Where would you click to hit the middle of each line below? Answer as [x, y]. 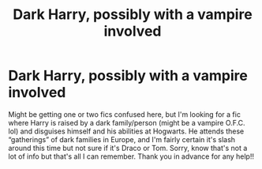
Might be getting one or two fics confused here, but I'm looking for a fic [124, 114]
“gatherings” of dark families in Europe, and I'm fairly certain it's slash [122, 139]
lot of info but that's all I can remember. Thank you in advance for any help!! [131, 156]
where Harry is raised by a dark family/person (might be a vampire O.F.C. [127, 122]
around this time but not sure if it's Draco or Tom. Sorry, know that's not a [128, 148]
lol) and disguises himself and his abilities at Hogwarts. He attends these [126, 131]
